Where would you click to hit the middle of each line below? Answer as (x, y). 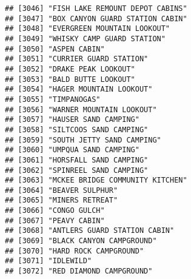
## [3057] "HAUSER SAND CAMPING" (72, 120)
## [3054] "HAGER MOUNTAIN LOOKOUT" (79, 89)
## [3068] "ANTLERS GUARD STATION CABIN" (90, 231)
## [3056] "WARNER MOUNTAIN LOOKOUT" (81, 109)
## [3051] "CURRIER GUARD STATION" (77, 59)
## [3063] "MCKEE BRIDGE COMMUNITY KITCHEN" (96, 180)
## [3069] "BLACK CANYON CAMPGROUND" (81, 241)
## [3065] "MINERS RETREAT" (62, 200)
